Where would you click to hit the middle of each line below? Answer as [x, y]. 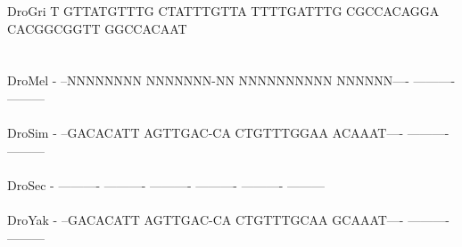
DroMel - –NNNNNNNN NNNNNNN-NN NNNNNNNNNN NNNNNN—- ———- [231, 80]
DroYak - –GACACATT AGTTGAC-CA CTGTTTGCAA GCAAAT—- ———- [228, 220]
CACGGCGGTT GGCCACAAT [97, 28]
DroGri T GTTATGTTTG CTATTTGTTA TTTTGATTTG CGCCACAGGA [223, 11]
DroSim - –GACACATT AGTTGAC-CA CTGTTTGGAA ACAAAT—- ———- [228, 133]
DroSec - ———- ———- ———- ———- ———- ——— [166, 184]
